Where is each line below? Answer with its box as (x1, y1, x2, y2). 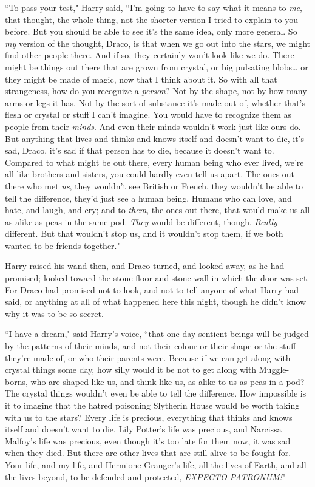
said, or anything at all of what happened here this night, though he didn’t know (5, 295, 307, 308)
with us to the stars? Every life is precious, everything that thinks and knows (5, 410, 293, 423)
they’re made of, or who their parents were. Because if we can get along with (5, 351, 291, 364)
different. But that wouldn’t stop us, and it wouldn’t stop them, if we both (5, 227, 283, 240)
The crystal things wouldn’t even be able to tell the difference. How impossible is (5, 387, 307, 400)
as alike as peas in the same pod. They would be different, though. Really (5, 215, 277, 228)
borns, (5, 375, 28, 387)
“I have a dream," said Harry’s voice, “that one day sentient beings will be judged (5, 327, 309, 340)
